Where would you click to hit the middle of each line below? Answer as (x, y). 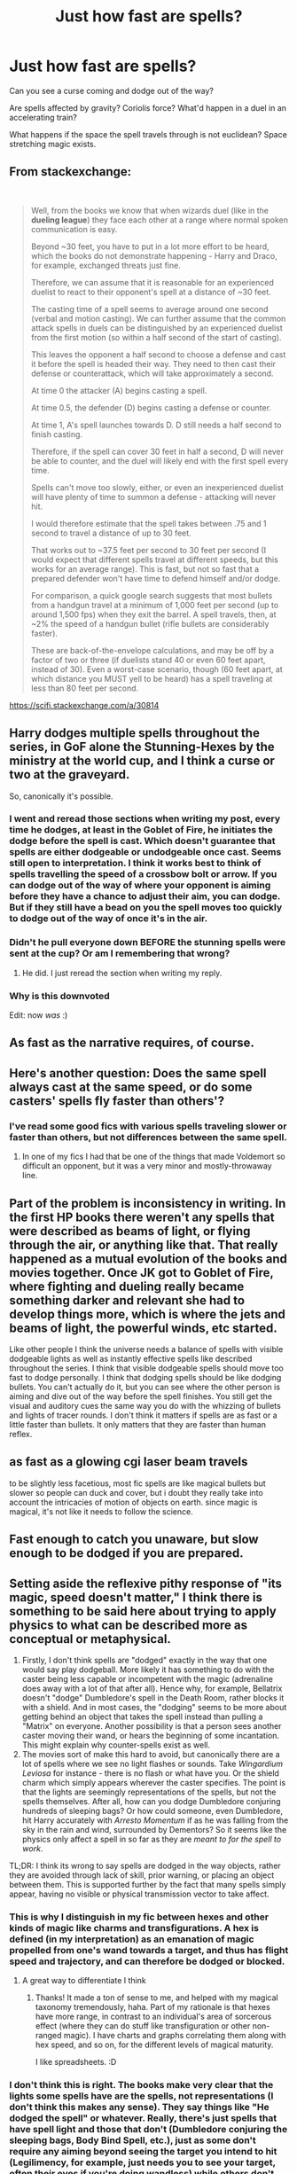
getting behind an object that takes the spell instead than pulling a (142, 1717)
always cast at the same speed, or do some (131, 1087)
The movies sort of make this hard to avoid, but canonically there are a (151, 1754)
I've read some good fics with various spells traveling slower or (148, 1126)
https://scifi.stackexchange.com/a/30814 (84, 705)
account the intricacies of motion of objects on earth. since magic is (133, 1502)
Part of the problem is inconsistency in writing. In (148, 1203)
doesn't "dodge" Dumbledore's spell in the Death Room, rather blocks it (153, 1697)
